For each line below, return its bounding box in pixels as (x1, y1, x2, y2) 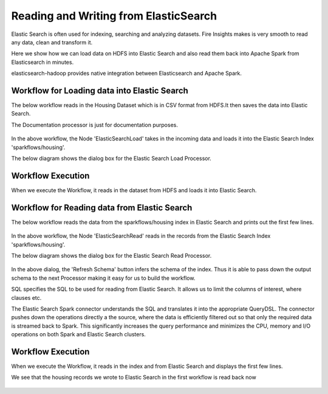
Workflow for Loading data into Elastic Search (11, 85, 188, 95)
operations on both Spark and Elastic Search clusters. (11, 331, 146, 338)
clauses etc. (11, 294, 42, 301)
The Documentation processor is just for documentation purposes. (11, 121, 179, 128)
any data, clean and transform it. (11, 38, 93, 46)
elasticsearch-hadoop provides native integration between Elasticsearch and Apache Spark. (11, 70, 242, 77)
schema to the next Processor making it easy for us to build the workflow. (11, 274, 196, 282)
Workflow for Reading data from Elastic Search (11, 202, 193, 213)
